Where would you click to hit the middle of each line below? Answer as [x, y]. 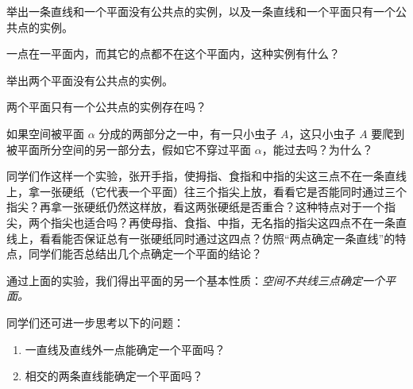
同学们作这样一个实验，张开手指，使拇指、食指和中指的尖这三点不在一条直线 [206, 176]
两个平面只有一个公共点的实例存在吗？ [106, 107]
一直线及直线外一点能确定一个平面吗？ [125, 349]
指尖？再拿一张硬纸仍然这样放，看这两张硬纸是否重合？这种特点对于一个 [195, 207]
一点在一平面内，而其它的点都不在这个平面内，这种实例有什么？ [173, 54]
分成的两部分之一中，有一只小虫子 [188, 133]
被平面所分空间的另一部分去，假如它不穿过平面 [129, 149]
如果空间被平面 [45, 133]
